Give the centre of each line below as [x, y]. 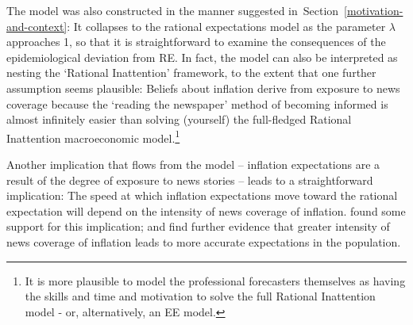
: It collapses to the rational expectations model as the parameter [226, 26]
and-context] [37, 26]
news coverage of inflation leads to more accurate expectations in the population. [204, 241]
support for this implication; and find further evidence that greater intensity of [198, 226]
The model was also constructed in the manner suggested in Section [173, 10]
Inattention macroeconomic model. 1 [93, 136]
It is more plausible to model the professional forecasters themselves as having [215, 280]
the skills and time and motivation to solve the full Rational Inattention [200, 296]
